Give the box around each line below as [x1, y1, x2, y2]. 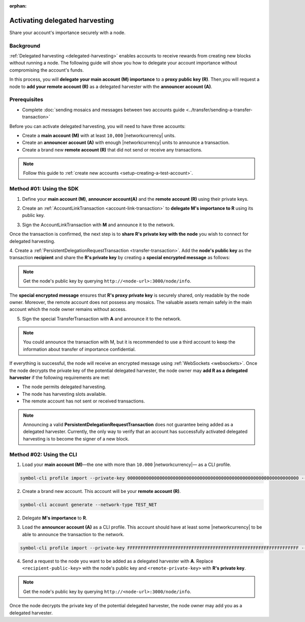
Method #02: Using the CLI [9, 451, 77, 458]
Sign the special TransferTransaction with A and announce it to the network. [22, 316, 181, 322]
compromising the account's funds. [9, 67, 84, 73]
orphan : [9, 3, 27, 9]
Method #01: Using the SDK [9, 185, 79, 193]
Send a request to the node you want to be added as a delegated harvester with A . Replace [22, 558, 213, 564]
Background [9, 42, 41, 49]
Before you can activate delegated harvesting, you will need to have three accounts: [9, 123, 186, 129]
